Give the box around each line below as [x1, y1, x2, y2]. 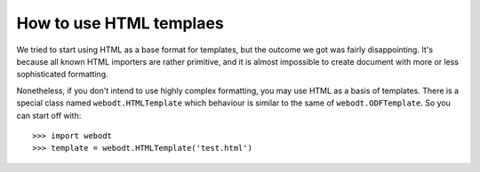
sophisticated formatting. [16, 69, 108, 80]
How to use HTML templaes [16, 13, 224, 33]
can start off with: [16, 110, 82, 121]
